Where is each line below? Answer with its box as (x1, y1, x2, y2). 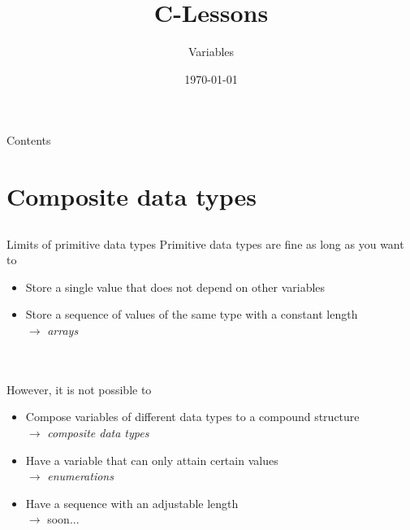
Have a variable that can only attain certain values (25, 451, 278, 468)
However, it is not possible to (6, 380, 152, 397)
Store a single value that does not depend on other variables (25, 278, 326, 295)
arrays (47, 322, 79, 339)
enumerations (47, 467, 114, 484)
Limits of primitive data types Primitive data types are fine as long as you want (6, 235, 404, 252)
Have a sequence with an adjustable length (25, 494, 239, 511)
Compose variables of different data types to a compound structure (25, 408, 360, 425)
